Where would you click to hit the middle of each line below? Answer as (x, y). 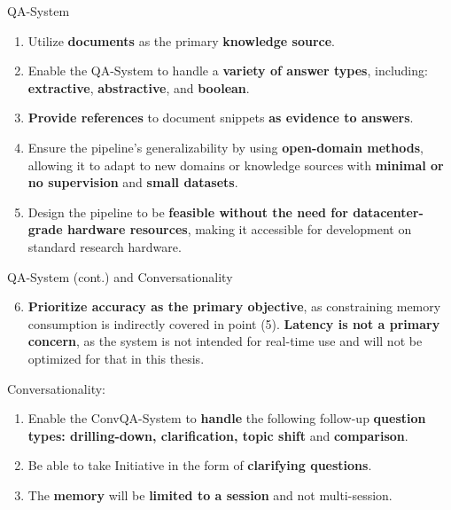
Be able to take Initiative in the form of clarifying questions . (200, 465)
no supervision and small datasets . (133, 182)
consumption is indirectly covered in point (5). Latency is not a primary (234, 323)
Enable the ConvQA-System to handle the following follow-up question (227, 418)
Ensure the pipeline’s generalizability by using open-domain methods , (226, 147)
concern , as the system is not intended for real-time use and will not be (225, 341)
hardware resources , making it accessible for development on (239, 229)
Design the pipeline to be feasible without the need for (188, 212)
